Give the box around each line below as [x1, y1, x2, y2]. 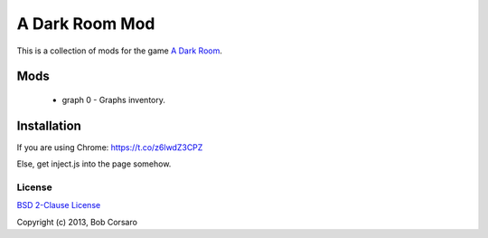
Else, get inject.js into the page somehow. [16, 158, 172, 169]
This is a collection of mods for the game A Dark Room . [16, 45, 223, 56]
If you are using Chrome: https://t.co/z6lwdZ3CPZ [16, 141, 203, 153]
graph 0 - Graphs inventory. [61, 94, 166, 105]
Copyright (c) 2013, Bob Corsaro [16, 216, 137, 227]
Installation [16, 118, 81, 133]
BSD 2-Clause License [16, 200, 101, 211]
